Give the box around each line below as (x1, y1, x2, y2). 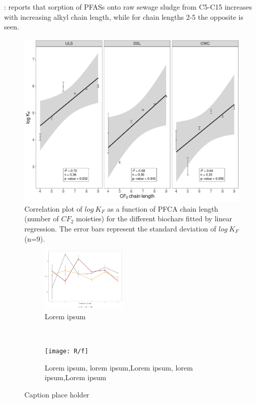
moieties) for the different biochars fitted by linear (76, 213, 232, 224)
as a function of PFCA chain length (107, 203, 218, 214)
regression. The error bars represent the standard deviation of (24, 223, 216, 233)
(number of (24, 213, 59, 224)
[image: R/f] (45, 348, 88, 355)
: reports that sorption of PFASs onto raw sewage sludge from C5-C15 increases (4, 2, 252, 12)
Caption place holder (24, 389, 89, 399)
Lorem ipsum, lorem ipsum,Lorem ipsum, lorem (45, 362, 193, 373)
